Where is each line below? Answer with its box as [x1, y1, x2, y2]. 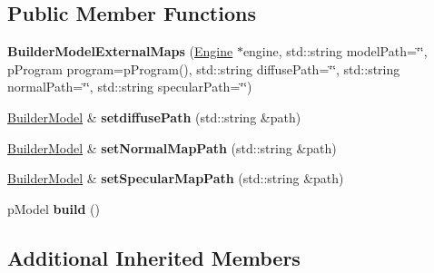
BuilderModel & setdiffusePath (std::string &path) [7, 107, 301, 126]
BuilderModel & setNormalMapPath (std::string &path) [7, 138, 337, 157]
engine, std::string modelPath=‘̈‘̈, [242, 42, 428, 61]
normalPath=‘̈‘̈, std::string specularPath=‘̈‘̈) [7, 77, 252, 96]
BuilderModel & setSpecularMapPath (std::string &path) [7, 169, 344, 188]
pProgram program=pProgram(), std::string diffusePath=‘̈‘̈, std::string [7, 59, 400, 78]
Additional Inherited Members [7, 243, 301, 271]
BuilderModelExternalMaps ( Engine [7, 42, 233, 61]
